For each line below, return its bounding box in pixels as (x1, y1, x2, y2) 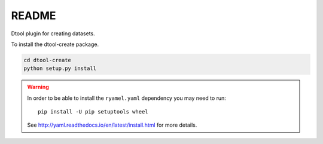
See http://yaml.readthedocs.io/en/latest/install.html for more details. (27, 121, 197, 128)
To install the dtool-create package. (11, 41, 99, 48)
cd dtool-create (23, 57, 72, 63)
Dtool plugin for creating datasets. (11, 30, 95, 37)
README (11, 9, 56, 22)
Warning (27, 84, 49, 91)
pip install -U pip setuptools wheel (38, 108, 149, 115)
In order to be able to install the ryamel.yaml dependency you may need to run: (27, 94, 227, 102)
